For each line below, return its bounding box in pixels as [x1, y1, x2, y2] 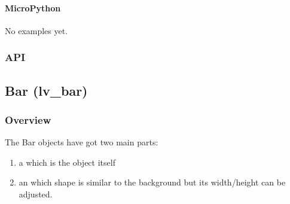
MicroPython [5, 1, 61, 14]
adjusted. [19, 188, 53, 200]
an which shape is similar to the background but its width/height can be [19, 176, 286, 188]
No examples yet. [5, 24, 68, 36]
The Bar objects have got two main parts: [5, 136, 158, 148]
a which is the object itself [19, 156, 115, 168]
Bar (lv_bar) [5, 81, 88, 99]
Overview [5, 112, 51, 127]
